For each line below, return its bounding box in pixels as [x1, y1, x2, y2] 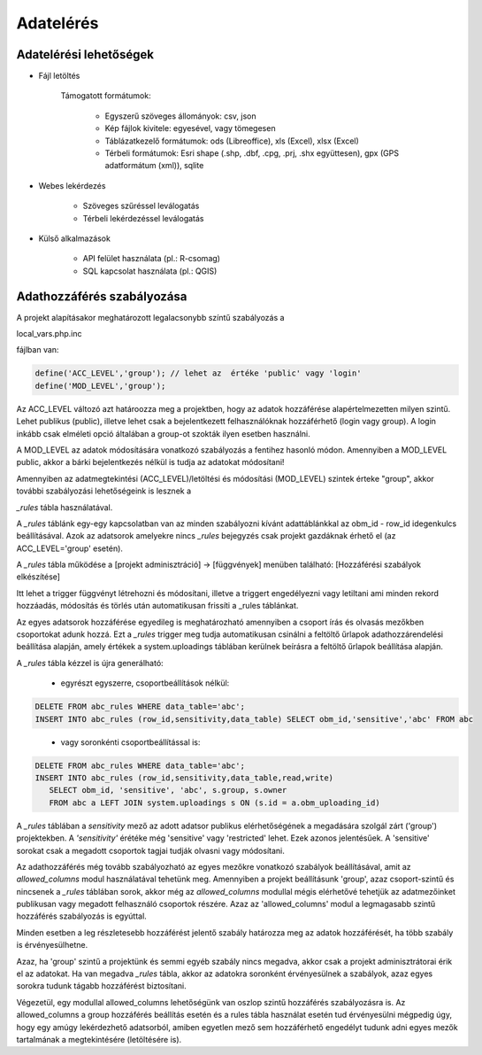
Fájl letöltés [38, 71, 80, 81]
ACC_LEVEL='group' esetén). [16, 543, 124, 554]
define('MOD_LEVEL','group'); [34, 381, 166, 391]
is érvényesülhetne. [16, 940, 88, 950]
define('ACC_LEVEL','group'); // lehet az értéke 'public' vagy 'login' [34, 368, 362, 378]
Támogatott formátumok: [60, 90, 151, 101]
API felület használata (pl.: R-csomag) [82, 253, 221, 264]
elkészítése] [16, 571, 61, 582]
